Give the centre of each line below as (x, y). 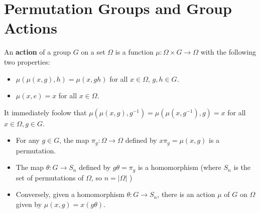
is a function (134, 52)
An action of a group (37, 52)
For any (28, 140)
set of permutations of (50, 177)
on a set (93, 52)
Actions (31, 28)
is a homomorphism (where (179, 167)
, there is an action (186, 194)
